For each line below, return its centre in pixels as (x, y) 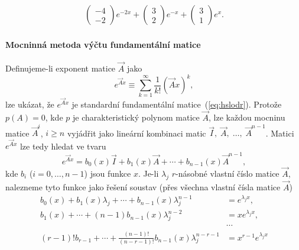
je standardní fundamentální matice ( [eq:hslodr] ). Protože (177, 104)
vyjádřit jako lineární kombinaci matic (136, 133)
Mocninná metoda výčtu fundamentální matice (103, 44)
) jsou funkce (108, 173)
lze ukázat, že (30, 104)
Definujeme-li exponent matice (61, 68)
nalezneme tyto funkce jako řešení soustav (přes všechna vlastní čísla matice (143, 187)
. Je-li (148, 173)
